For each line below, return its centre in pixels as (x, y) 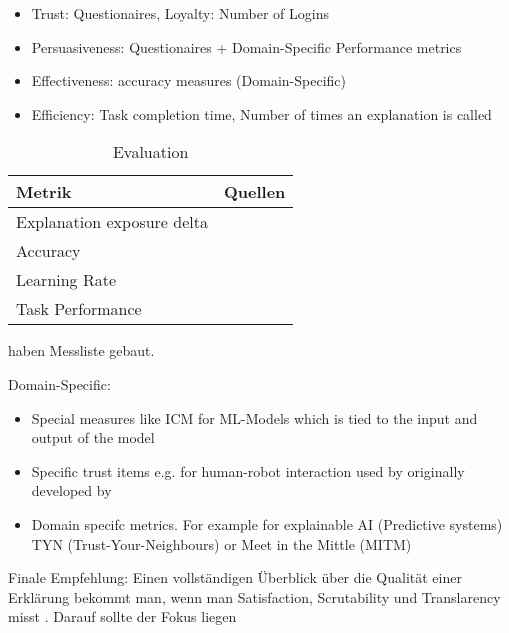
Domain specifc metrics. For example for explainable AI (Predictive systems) (267, 523)
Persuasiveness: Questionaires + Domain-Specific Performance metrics (246, 46)
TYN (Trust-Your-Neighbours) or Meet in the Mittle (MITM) (221, 543)
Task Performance (79, 309)
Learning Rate (66, 280)
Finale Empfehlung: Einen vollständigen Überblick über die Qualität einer (235, 577)
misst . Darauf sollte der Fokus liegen (122, 616)
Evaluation (150, 152)
